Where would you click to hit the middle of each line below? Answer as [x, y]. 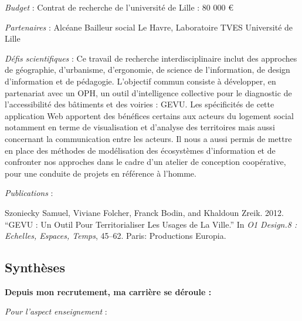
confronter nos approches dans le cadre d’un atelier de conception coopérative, [145, 162]
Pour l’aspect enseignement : [56, 311]
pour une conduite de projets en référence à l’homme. [101, 173]
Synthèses [35, 267]
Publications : [29, 193]
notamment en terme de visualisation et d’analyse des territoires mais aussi [140, 127]
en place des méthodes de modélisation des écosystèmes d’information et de [140, 150]
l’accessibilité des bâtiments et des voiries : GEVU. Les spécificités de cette [140, 104]
